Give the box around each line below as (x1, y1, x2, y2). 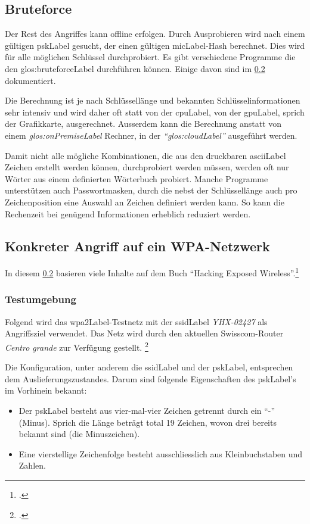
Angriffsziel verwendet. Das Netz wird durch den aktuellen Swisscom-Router (5, 327, 284, 339)
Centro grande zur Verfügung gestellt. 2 (5, 339, 148, 353)
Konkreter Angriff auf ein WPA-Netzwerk (5, 236, 270, 255)
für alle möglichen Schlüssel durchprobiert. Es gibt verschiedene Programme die (5, 51, 296, 63)
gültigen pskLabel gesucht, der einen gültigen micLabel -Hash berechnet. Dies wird (5, 39, 305, 51)
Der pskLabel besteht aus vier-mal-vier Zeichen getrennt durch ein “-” (18, 404, 275, 416)
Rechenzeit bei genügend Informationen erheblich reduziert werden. (5, 207, 251, 220)
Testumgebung (5, 292, 76, 307)
